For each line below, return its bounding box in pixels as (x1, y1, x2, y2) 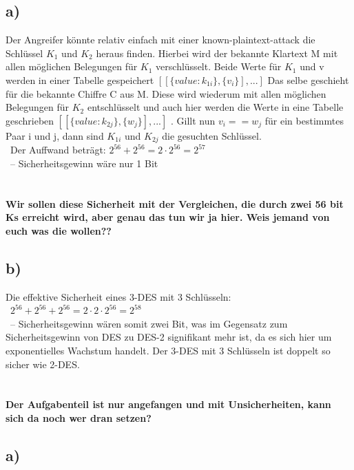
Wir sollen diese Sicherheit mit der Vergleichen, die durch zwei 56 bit (6, 196, 344, 211)
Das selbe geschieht (267, 72, 349, 87)
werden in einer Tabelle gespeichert (6, 72, 154, 87)
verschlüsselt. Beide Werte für (156, 59, 282, 74)
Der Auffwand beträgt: (10, 142, 106, 157)
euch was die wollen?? (6, 223, 112, 237)
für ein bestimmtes (264, 113, 344, 127)
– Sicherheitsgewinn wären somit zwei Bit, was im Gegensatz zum (10, 316, 288, 330)
